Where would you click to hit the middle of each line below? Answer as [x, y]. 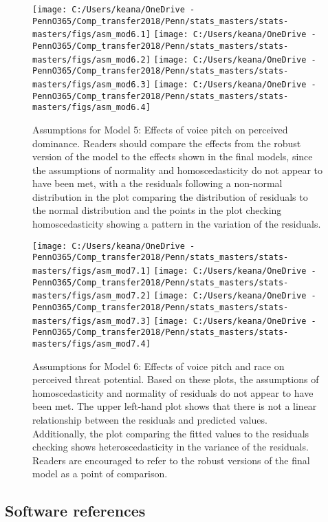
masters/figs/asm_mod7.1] [91, 271]
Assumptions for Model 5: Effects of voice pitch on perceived [160, 129]
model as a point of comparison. [100, 474]
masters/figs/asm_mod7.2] [91, 296]
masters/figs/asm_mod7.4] [91, 344]
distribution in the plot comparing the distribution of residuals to [170, 196]
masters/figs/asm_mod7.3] [91, 321]
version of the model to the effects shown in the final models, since [173, 156]
